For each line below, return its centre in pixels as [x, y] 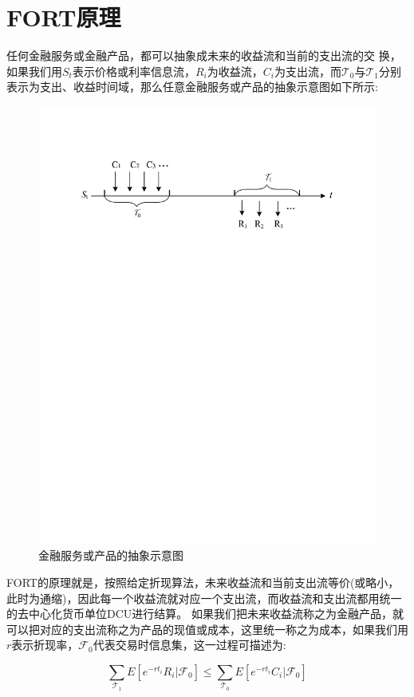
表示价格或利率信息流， [134, 71]
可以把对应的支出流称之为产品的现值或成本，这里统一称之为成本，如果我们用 [207, 629]
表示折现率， [45, 645]
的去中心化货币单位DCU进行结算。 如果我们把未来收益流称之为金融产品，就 [205, 614]
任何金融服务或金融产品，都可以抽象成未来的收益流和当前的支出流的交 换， [204, 55]
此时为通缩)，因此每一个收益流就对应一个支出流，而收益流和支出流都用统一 [204, 598]
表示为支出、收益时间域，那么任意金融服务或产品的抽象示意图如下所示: [192, 87]
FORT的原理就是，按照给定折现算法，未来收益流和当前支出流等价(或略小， [203, 582]
